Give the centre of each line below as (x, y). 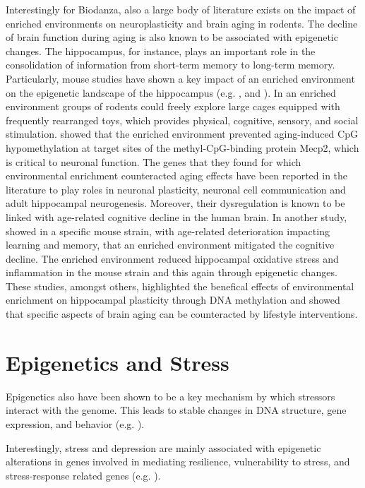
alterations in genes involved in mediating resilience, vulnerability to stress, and (178, 462)
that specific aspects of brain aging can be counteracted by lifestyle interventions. (182, 314)
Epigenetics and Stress (118, 362)
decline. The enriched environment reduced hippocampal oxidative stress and (172, 258)
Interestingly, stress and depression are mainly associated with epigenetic (163, 447)
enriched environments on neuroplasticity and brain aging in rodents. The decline (182, 23)
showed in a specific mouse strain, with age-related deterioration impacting (168, 231)
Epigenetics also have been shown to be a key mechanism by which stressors (170, 396)
